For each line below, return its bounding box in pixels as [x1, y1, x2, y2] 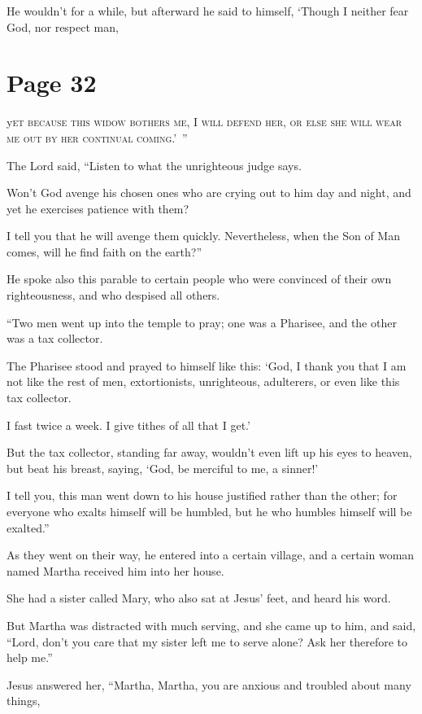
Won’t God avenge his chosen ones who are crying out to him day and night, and [7, 184, 411, 201]
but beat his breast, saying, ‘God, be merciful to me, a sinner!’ [7, 459, 319, 476]
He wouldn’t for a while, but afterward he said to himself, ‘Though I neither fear [7, 2, 409, 19]
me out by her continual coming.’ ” [7, 129, 188, 146]
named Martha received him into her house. [7, 562, 224, 579]
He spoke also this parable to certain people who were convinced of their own [7, 270, 392, 287]
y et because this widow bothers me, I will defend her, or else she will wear [7, 113, 402, 130]
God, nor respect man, [7, 18, 119, 35]
